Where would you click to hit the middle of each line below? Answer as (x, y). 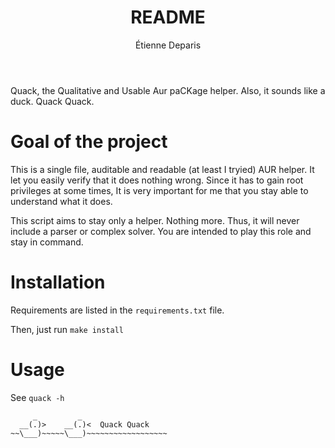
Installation (58, 282)
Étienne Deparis (168, 45)
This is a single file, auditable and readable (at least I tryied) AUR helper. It (162, 169)
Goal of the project (89, 142)
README (168, 17)
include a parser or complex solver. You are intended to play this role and (161, 231)
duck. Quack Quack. (52, 101)
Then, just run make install (67, 329)
